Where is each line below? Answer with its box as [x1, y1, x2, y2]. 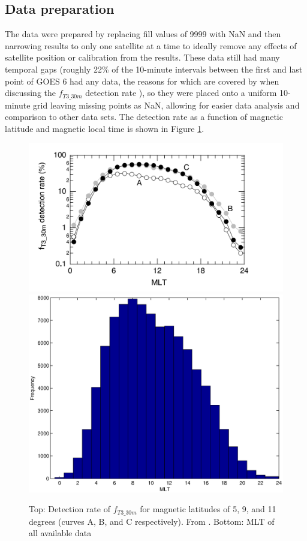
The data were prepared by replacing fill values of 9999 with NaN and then [5, 28, 281, 40]
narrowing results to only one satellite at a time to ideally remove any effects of [5, 39, 297, 52]
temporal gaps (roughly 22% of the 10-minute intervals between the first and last [5, 62, 303, 75]
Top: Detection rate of [29, 503, 110, 515]
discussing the [5, 86, 56, 99]
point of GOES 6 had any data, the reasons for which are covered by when [5, 74, 279, 87]
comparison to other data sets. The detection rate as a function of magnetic [5, 110, 283, 123]
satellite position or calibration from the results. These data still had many [5, 51, 280, 64]
